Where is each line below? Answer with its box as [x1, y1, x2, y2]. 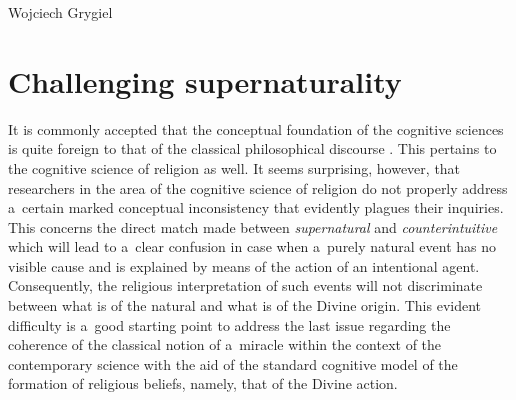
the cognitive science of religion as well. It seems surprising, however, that [8, 157, 461, 178]
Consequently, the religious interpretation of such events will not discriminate [8, 275, 483, 296]
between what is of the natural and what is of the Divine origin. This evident [8, 295, 482, 316]
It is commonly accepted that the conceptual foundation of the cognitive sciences [8, 118, 504, 139]
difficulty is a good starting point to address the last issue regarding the [8, 314, 451, 335]
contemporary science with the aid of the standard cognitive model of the [8, 353, 458, 374]
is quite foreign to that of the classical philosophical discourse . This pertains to [8, 138, 497, 159]
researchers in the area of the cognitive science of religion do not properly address [8, 177, 508, 198]
